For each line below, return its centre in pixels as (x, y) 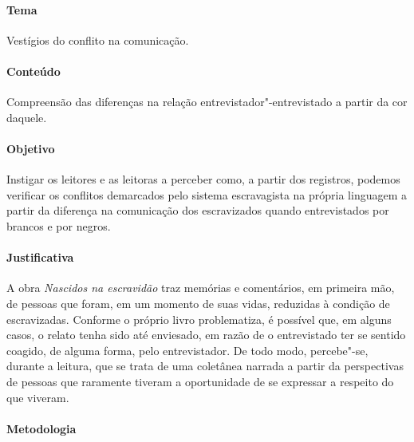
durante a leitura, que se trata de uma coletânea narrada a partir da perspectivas (205, 366)
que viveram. (38, 397)
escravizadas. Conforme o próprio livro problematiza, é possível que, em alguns (199, 319)
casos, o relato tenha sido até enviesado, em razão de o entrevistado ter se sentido (206, 335)
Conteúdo (34, 71)
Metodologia (41, 428)
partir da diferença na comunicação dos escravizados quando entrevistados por (198, 210)
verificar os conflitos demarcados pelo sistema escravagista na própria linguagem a (207, 194)
